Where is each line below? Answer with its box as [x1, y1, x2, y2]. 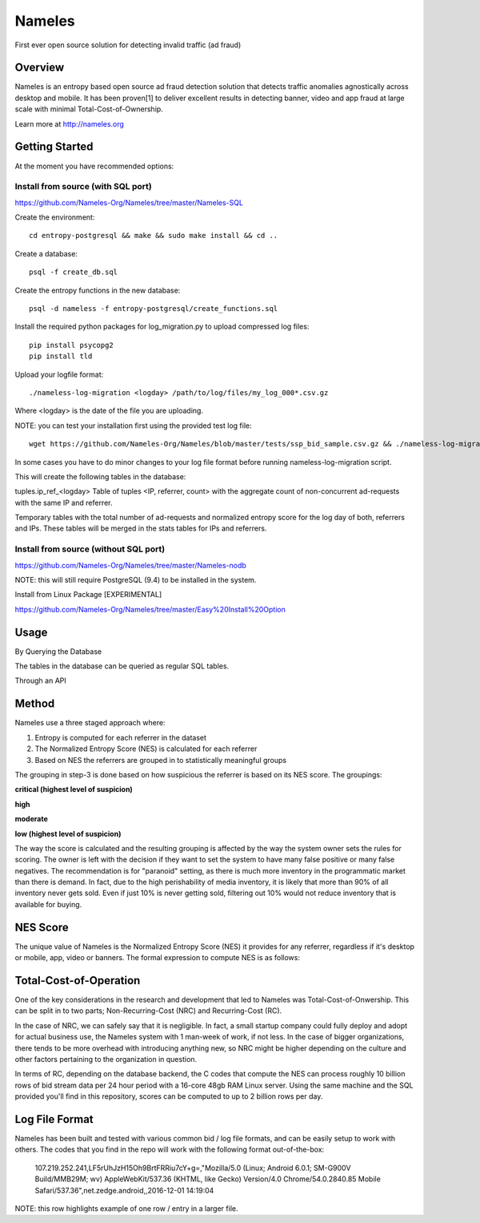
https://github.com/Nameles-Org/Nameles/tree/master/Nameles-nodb [14, 560, 247, 570]
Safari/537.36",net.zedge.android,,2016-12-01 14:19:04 [34, 1185, 214, 1195]
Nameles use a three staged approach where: [14, 718, 166, 728]
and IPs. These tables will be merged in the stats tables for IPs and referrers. [14, 523, 267, 533]
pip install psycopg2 [29, 341, 114, 349]
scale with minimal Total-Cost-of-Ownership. [14, 104, 163, 114]
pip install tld [29, 352, 93, 361]
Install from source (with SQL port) [14, 181, 152, 192]
